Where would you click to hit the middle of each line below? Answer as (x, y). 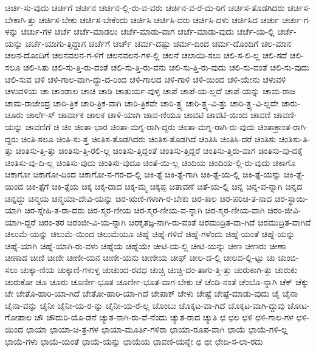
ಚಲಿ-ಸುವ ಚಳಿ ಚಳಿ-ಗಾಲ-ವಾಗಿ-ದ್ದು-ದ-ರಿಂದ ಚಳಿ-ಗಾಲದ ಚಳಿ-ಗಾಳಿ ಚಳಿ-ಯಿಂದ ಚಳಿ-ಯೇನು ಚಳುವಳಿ (146, 79)
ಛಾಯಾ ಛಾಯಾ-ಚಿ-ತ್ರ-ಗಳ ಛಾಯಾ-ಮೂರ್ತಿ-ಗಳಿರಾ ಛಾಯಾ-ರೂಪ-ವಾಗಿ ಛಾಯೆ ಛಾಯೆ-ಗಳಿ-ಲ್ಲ (157, 329)
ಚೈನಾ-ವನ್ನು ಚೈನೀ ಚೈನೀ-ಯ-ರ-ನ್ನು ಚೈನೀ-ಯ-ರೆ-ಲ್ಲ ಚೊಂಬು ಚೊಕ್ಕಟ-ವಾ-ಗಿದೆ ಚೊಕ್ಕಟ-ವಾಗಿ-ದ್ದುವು (145, 305)
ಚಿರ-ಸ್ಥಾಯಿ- (291, 198)
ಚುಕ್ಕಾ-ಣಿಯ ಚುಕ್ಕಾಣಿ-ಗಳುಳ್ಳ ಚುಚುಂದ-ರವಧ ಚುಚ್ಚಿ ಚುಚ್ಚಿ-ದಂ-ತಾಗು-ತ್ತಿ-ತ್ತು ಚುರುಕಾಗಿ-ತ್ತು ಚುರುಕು (159, 270)
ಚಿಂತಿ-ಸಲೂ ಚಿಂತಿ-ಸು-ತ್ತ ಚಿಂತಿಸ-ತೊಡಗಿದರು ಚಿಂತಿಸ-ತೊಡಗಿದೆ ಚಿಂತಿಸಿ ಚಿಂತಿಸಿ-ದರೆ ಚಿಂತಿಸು (149, 138)
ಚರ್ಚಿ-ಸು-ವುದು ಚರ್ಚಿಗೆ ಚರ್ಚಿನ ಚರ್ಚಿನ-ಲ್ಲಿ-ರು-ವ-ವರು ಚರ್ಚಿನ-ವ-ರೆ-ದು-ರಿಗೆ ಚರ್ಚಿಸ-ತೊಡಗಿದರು (145, 7)
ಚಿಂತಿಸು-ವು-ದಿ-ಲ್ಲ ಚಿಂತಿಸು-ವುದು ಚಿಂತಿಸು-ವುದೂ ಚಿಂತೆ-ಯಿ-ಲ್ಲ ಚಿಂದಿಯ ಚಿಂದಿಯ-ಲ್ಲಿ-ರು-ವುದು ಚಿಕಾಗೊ (150, 162)
